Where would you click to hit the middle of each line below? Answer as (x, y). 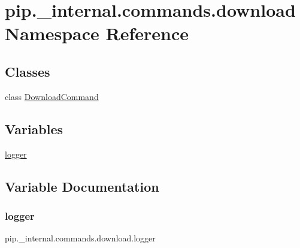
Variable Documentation (82, 186)
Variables (34, 128)
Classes (28, 71)
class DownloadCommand (52, 96)
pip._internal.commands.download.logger (80, 238)
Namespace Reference (97, 33)
